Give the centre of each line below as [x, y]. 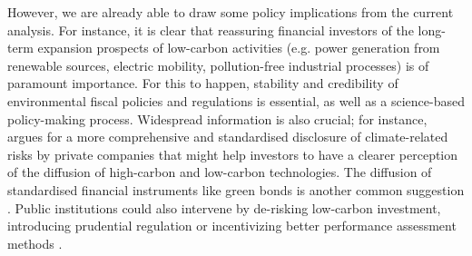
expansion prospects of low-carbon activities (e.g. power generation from [239, 48]
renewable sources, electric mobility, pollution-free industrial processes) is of [218, 65]
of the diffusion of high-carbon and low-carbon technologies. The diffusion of [220, 172]
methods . [35, 243]
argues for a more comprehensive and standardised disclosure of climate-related [228, 137]
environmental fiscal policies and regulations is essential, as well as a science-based [236, 100]
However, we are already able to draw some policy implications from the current [231, 12]
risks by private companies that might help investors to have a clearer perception [233, 154]
